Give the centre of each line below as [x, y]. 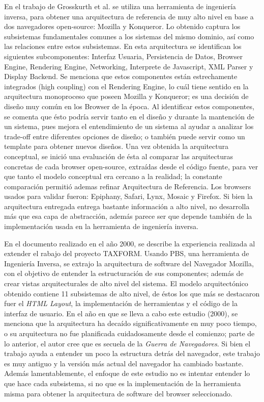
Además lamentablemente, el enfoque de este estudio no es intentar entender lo [127, 373]
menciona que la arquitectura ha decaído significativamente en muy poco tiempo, [130, 323]
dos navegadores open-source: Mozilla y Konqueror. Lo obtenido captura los [122, 26]
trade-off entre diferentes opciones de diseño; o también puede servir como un [125, 136]
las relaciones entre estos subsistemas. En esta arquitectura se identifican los [123, 46]
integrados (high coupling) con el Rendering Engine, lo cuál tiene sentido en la [126, 86]
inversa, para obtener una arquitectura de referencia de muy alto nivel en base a [129, 16]
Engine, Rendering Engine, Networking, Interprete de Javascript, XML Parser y [129, 66]
